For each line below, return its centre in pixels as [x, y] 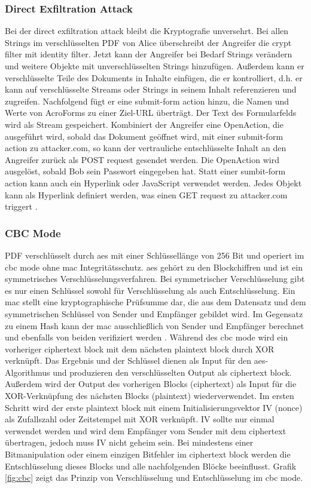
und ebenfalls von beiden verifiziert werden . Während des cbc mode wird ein [147, 337]
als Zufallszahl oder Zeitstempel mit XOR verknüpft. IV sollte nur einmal [140, 419]
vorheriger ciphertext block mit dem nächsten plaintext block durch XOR [140, 349]
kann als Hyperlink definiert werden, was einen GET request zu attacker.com [146, 194]
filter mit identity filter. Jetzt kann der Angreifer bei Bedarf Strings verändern [149, 54]
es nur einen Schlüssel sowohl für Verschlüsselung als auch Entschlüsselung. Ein [150, 290]
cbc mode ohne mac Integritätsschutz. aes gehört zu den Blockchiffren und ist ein [154, 267]
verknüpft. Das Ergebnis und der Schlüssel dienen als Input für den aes [135, 360]
